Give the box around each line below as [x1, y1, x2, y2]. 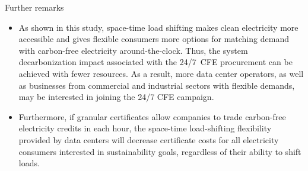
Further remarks [5, 1, 64, 13]
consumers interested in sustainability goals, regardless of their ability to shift [18, 145, 301, 157]
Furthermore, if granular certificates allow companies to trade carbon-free [18, 110, 286, 122]
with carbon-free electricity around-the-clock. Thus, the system [18, 44, 248, 56]
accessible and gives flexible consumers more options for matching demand [18, 33, 289, 45]
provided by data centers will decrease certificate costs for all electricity [18, 133, 279, 146]
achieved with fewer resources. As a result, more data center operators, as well [18, 67, 304, 79]
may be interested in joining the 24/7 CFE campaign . [18, 91, 214, 103]
